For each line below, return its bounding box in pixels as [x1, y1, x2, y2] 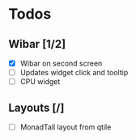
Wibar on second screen [19, 58, 103, 68]
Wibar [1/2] [8, 37, 66, 51]
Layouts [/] [8, 100, 65, 114]
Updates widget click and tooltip [19, 68, 129, 78]
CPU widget [19, 77, 61, 87]
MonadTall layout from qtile [19, 122, 112, 132]
